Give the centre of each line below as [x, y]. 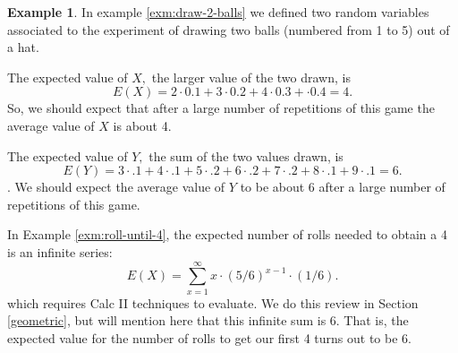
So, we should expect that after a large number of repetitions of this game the [221, 108]
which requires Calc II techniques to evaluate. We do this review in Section [213, 302]
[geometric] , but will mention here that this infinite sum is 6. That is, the [208, 320]
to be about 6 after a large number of [343, 187]
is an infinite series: [60, 251]
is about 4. [142, 125]
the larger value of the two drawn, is [251, 77]
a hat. [23, 47]
